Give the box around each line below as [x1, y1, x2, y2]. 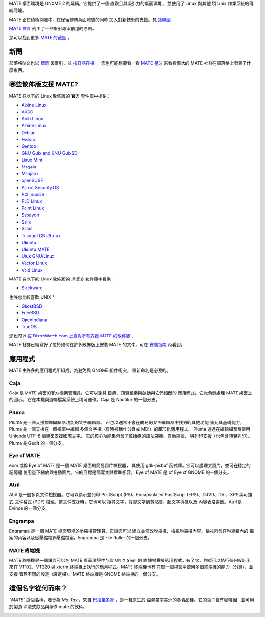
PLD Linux [21, 198, 42, 204]
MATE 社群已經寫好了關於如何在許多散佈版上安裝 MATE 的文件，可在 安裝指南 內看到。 [9, 342, 185, 348]
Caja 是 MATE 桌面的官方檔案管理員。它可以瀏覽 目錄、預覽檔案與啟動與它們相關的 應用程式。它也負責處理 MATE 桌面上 [9, 390, 253, 396]
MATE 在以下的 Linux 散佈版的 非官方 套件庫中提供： [9, 276, 115, 282]
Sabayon [21, 212, 39, 218]
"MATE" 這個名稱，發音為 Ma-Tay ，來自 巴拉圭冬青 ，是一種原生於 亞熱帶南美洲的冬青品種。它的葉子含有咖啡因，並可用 [9, 597, 255, 603]
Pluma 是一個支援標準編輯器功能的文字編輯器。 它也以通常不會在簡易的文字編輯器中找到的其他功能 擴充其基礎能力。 [9, 419, 245, 425]
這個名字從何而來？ [9, 584, 67, 592]
